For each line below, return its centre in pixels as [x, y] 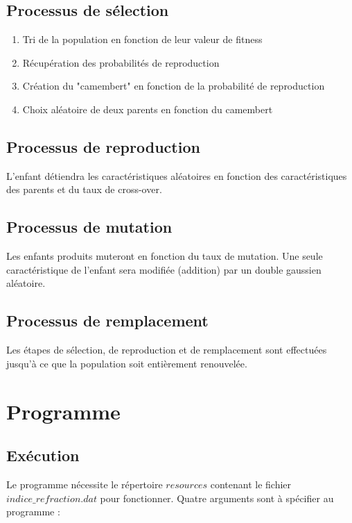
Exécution [43, 455]
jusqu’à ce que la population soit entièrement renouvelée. [127, 363]
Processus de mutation [89, 227]
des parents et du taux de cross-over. [84, 189]
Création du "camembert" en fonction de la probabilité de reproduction [174, 86]
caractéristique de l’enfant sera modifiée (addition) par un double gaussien [164, 269]
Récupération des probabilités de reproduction [121, 62]
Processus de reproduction [103, 146]
